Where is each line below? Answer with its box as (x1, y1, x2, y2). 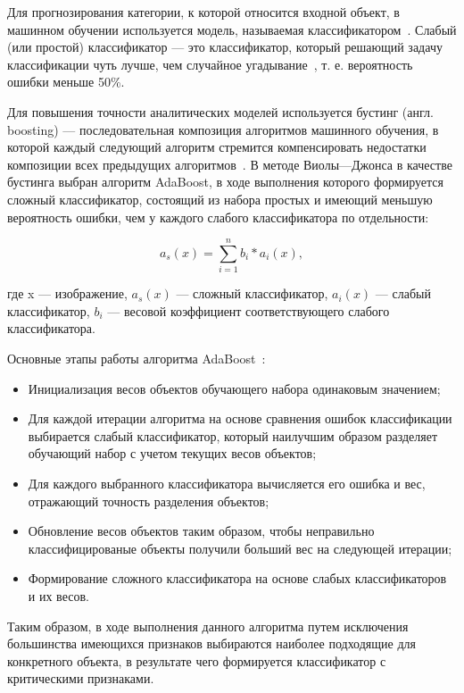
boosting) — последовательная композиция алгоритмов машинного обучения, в (7, 120, 439, 138)
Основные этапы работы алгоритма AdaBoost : (7, 349, 266, 368)
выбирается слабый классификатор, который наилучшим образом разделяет (28, 426, 438, 445)
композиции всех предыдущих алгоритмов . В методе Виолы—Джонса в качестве (7, 154, 452, 173)
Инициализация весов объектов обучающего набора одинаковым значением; (28, 379, 441, 397)
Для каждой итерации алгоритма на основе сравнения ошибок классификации (28, 409, 452, 428)
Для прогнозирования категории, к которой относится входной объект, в (7, 3, 400, 21)
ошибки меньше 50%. (7, 72, 125, 91)
